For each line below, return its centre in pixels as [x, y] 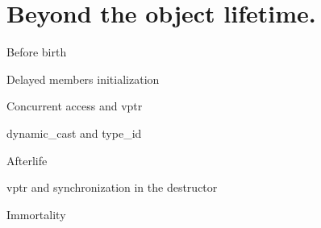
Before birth [37, 52]
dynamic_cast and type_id [74, 133]
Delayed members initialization [83, 79]
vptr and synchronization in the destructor [112, 187]
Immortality [36, 214]
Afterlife [27, 160]
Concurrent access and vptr [75, 106]
